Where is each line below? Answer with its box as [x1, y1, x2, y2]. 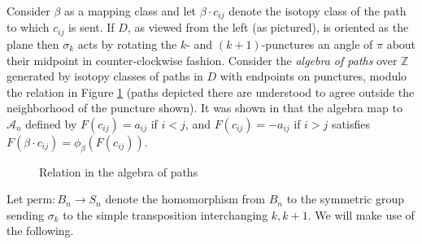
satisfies [332, 115, 370, 132]
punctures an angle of [265, 35, 373, 52]
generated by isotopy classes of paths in [7, 68, 203, 85]
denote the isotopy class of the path [228, 2, 407, 19]
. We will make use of [307, 206, 415, 223]
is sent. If [68, 19, 115, 36]
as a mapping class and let [64, 2, 197, 19]
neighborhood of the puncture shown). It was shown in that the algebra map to [7, 99, 402, 116]
